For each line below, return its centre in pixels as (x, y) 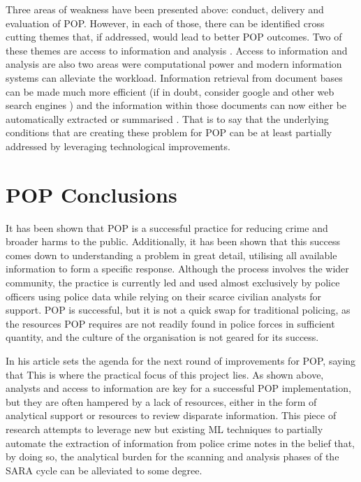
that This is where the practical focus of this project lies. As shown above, (165, 374)
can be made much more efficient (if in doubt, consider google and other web (170, 91)
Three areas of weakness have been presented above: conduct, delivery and (165, 9)
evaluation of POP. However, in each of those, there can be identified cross (165, 23)
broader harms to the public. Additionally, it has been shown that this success (173, 241)
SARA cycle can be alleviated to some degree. (104, 470)
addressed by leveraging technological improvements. (118, 146)
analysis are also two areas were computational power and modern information (174, 64)
